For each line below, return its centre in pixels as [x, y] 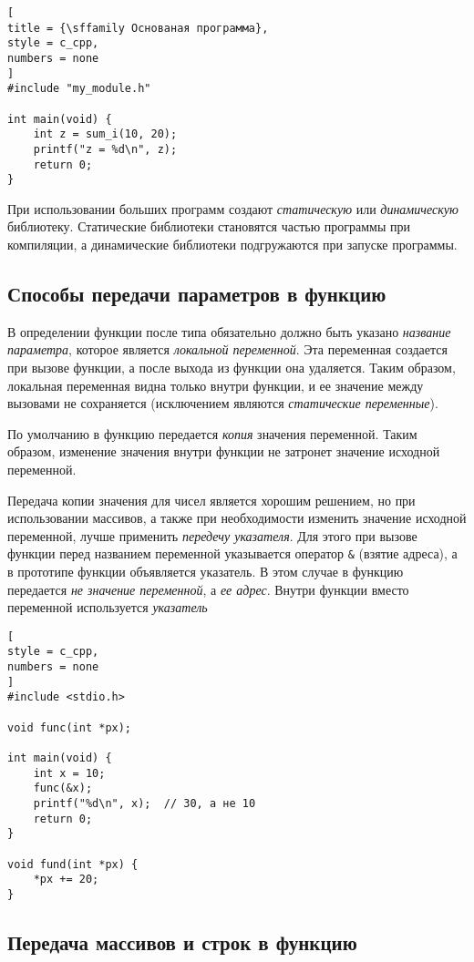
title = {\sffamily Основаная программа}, [138, 28]
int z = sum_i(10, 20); [105, 134]
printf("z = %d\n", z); [105, 149]
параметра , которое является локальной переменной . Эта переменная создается [227, 349]
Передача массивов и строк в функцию [182, 942]
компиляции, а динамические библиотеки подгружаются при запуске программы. [232, 245]
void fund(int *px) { [73, 864]
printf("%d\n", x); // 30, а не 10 [144, 804]
